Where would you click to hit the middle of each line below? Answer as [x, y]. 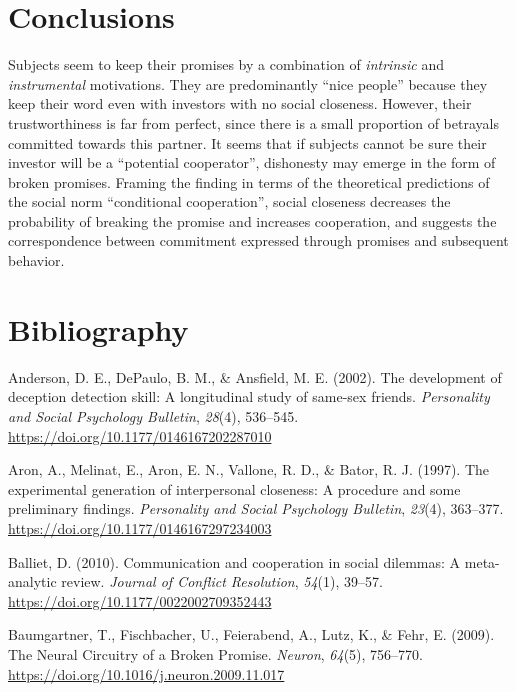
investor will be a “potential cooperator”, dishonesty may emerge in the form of [252, 162]
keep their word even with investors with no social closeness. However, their [240, 103]
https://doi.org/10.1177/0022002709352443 [140, 600]
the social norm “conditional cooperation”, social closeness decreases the [229, 201]
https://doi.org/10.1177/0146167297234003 [140, 527]
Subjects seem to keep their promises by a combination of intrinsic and [226, 64]
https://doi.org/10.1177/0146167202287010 [140, 435]
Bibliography [98, 328]
